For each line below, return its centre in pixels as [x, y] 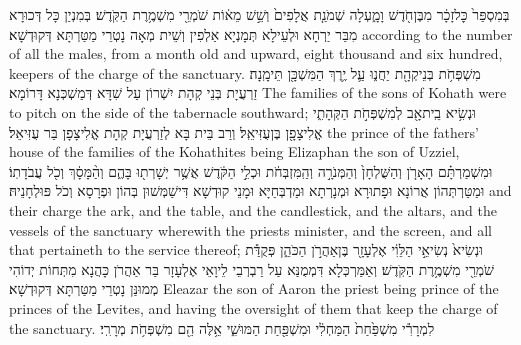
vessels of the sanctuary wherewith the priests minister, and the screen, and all [250, 229]
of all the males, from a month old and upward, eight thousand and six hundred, [256, 53]
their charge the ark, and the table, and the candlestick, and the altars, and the [253, 209]
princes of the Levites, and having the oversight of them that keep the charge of [253, 307]
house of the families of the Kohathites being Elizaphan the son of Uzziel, [234, 151]
